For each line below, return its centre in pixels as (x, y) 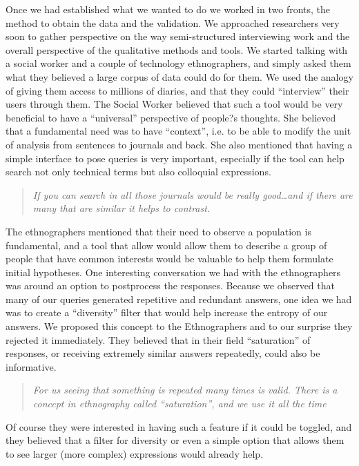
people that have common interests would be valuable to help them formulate (169, 259)
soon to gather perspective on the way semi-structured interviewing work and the (178, 36)
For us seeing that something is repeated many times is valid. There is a (185, 390)
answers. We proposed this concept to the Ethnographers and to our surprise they (179, 326)
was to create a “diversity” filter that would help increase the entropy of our (167, 312)
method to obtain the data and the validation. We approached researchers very (173, 22)
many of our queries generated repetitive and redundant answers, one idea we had (179, 299)
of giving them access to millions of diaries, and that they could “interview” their (177, 90)
